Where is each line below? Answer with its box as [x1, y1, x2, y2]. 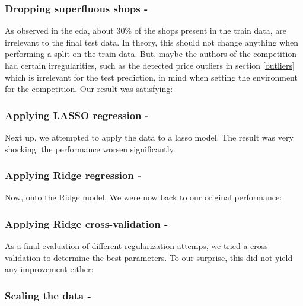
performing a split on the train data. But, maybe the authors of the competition [5, 47, 297, 60]
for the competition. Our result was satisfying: [5, 82, 173, 95]
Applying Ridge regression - [5, 168, 142, 183]
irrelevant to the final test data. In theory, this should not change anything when [5, 36, 299, 48]
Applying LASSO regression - [5, 107, 149, 122]
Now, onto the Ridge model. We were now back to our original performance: [5, 191, 282, 203]
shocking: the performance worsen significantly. [5, 142, 176, 155]
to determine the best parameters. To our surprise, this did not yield [43, 251, 293, 263]
